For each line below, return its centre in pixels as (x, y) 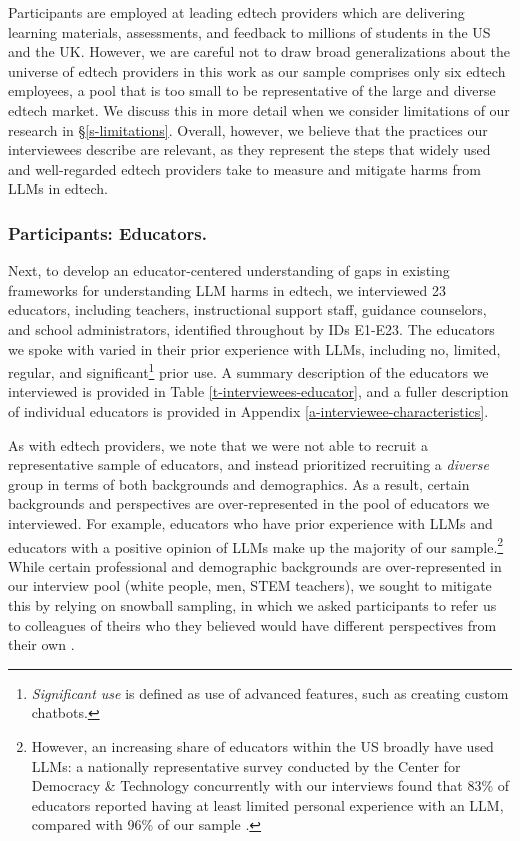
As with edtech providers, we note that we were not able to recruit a (218, 444)
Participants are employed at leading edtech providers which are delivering (236, 12)
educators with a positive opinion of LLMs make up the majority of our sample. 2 (256, 545)
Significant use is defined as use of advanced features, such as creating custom (270, 692)
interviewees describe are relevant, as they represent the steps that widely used (249, 149)
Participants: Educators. (107, 232)
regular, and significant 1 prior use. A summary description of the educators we (248, 370)
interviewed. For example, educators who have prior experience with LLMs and (250, 522)
